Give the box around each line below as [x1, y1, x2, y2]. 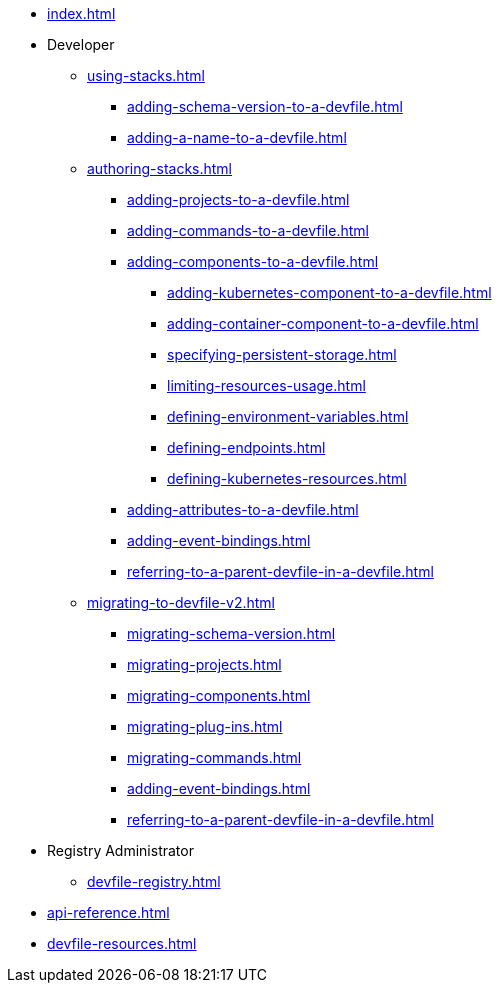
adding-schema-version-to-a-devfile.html [127, 98, 403, 115]
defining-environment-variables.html [167, 408, 409, 425]
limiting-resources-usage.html [167, 377, 366, 394]
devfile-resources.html [47, 935, 197, 952]
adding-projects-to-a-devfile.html [127, 191, 350, 208]
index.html [47, 5, 116, 22]
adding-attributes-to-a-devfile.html [127, 501, 359, 518]
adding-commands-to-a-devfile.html [127, 222, 369, 239]
